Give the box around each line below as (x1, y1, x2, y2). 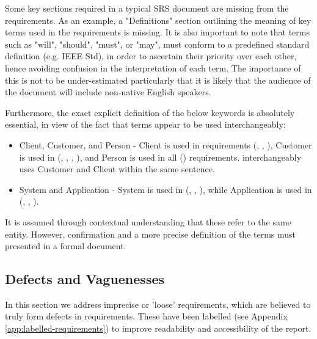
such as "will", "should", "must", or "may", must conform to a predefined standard (5, 37, 310, 50)
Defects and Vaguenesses (5, 269, 165, 288)
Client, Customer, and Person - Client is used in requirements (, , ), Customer (19, 138, 312, 151)
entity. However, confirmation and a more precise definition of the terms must (5, 227, 296, 240)
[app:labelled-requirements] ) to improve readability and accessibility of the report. (5, 322, 312, 335)
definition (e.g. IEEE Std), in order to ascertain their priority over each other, (5, 49, 297, 62)
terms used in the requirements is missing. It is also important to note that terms (5, 26, 310, 38)
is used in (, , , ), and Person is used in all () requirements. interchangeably (19, 150, 302, 163)
